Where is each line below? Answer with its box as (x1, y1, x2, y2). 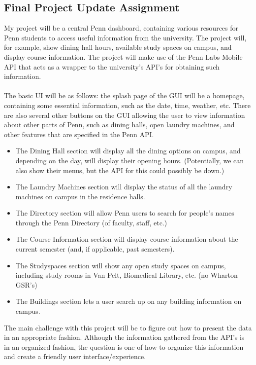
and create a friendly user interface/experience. (4, 351, 146, 362)
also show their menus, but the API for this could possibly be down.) (15, 165, 224, 175)
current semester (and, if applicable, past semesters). (15, 244, 175, 254)
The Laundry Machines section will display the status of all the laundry (15, 182, 232, 192)
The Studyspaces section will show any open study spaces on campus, (15, 260, 226, 270)
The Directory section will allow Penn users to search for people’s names (15, 208, 234, 218)
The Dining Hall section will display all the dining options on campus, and (15, 146, 241, 156)
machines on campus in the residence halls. (15, 191, 145, 201)
